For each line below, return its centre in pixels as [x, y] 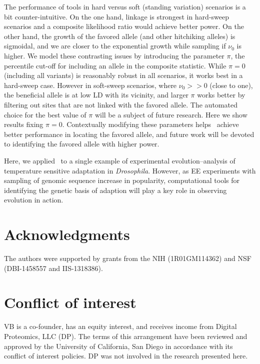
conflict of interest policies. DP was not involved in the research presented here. [126, 356]
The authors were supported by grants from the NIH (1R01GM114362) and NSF [128, 258]
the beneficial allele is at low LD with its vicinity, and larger [96, 95]
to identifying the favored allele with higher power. [82, 144]
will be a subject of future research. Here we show [171, 114]
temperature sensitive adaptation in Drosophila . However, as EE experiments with [130, 170]
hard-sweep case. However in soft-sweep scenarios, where [90, 85]
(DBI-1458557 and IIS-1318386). [53, 268]
